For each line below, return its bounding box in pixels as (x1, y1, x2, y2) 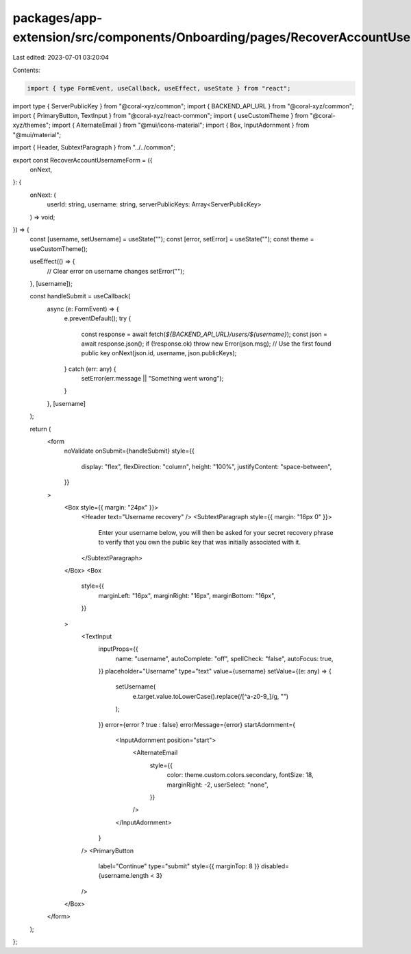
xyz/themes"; (12, 121, 51, 130)
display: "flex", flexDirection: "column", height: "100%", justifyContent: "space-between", (81, 462, 332, 470)
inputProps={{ (98, 645, 138, 653)
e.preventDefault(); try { (64, 314, 132, 322)
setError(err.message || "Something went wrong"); (81, 374, 224, 383)
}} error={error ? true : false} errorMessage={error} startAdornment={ (98, 720, 296, 728)
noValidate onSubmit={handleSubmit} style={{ (64, 446, 195, 455)
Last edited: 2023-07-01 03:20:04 (12, 53, 110, 62)
